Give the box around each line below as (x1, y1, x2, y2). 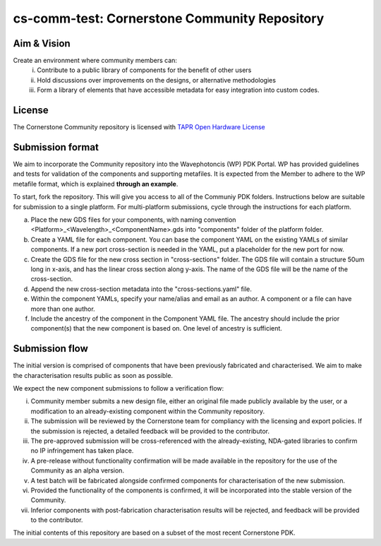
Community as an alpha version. (30, 466, 125, 475)
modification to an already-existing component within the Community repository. (30, 407, 265, 415)
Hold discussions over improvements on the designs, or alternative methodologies (37, 76, 277, 84)
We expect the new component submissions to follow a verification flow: (13, 384, 224, 392)
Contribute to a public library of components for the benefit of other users (37, 66, 252, 74)
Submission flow (13, 343, 88, 355)
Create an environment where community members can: (13, 57, 178, 65)
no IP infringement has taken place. (30, 446, 134, 455)
